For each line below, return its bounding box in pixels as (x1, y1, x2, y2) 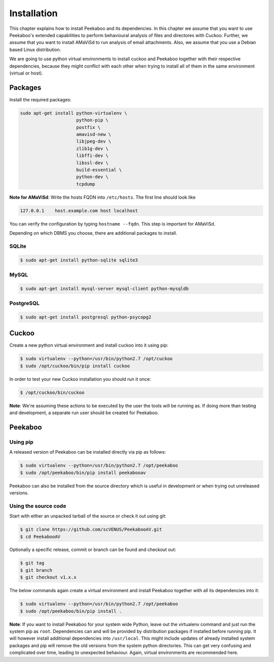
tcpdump (76, 181, 95, 187)
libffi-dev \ (76, 153, 109, 159)
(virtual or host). (9, 70, 43, 76)
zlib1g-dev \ (76, 145, 109, 152)
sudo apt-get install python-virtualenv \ (20, 110, 127, 116)
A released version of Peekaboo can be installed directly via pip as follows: (9, 449, 166, 455)
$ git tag (20, 560, 45, 566)
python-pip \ (76, 117, 109, 123)
